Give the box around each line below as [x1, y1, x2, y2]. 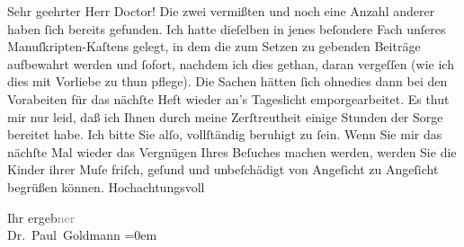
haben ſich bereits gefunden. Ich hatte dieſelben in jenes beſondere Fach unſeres [7, 19, 446, 38]
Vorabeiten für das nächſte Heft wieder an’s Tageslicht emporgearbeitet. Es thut [7, 89, 450, 108]
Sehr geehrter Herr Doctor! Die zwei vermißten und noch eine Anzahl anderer [7, 2, 435, 20]
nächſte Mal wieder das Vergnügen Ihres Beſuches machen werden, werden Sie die [7, 142, 457, 161]
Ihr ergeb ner [7, 207, 76, 226]
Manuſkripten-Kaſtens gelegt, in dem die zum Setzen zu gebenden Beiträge [7, 37, 421, 56]
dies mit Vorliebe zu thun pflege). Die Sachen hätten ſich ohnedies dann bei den [7, 72, 448, 91]
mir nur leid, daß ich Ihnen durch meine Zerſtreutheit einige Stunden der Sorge [7, 107, 443, 126]
